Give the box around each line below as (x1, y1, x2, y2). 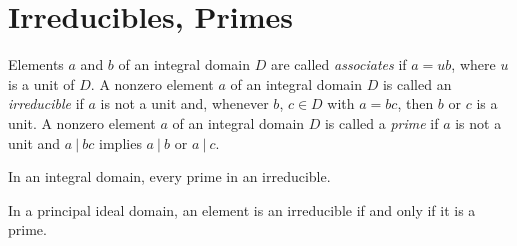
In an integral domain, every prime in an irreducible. (8, 166, 331, 187)
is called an (382, 73, 452, 94)
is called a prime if (324, 112, 439, 133)
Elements (8, 54, 64, 75)
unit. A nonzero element (8, 112, 156, 133)
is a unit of (8, 73, 75, 94)
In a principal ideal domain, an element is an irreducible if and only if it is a (8, 199, 476, 220)
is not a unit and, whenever (100, 93, 269, 114)
